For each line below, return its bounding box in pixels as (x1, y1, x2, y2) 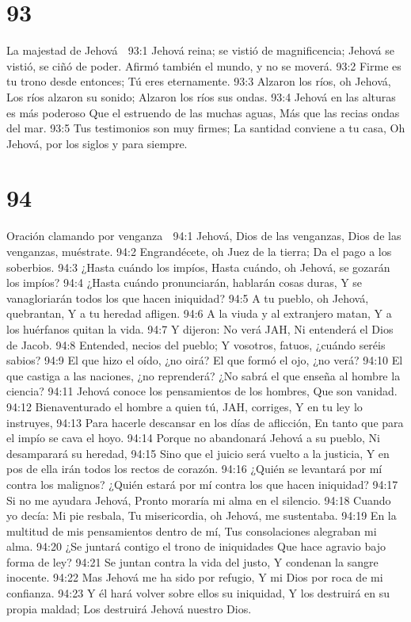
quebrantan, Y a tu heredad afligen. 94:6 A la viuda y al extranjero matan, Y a (6, 305, 392, 322)
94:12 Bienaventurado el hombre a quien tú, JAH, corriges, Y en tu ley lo (6, 398, 363, 414)
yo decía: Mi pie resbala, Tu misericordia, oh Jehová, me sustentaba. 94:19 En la (6, 507, 397, 524)
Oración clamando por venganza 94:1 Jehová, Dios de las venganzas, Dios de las (6, 227, 401, 244)
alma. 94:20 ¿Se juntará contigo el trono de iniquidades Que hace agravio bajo (6, 538, 386, 555)
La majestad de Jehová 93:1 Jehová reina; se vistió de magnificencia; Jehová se (6, 42, 394, 59)
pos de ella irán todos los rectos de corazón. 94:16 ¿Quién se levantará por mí (6, 460, 382, 477)
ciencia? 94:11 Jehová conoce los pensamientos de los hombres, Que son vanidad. (6, 383, 398, 399)
